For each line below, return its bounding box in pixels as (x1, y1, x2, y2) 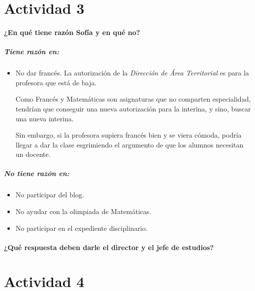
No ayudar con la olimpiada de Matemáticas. (15, 206, 152, 217)
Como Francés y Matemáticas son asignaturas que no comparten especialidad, (15, 94, 251, 104)
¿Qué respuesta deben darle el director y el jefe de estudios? (4, 242, 214, 252)
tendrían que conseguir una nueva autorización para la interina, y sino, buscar (15, 103, 251, 113)
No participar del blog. (15, 189, 84, 200)
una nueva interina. (15, 113, 74, 123)
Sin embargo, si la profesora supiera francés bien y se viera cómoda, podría (15, 130, 242, 140)
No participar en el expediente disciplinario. (15, 222, 148, 233)
